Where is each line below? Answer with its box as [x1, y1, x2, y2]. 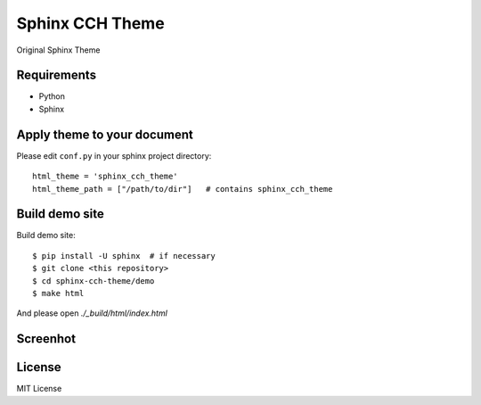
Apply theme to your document [16, 127, 193, 142]
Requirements [16, 68, 97, 83]
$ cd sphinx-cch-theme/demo [32, 276, 155, 285]
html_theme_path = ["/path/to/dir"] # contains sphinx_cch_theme [32, 184, 333, 194]
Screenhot [16, 331, 76, 347]
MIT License [16, 384, 62, 394]
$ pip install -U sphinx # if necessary [32, 251, 216, 260]
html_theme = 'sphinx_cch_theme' [32, 171, 178, 182]
